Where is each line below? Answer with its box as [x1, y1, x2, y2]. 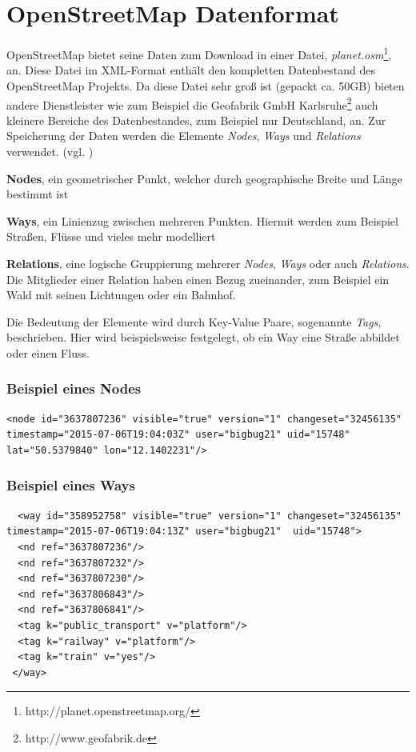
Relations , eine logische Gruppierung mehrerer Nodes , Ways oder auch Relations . [6, 254, 410, 271]
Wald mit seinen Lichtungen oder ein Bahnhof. [6, 286, 236, 303]
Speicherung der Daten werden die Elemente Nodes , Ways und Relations [6, 127, 361, 144]
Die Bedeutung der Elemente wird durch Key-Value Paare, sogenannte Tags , [6, 313, 382, 330]
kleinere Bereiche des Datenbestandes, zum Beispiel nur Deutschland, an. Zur [6, 111, 386, 128]
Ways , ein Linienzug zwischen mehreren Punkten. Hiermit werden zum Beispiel [6, 212, 398, 229]
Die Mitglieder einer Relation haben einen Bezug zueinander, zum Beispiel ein [6, 270, 390, 287]
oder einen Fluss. [6, 344, 90, 361]
